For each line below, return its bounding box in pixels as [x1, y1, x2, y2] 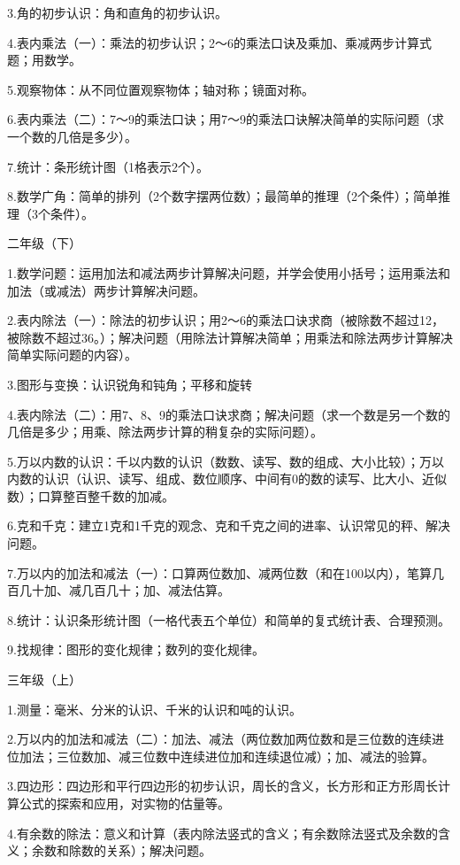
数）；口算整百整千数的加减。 [7, 486, 174, 505]
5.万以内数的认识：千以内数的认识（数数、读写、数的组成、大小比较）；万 [7, 452, 432, 470]
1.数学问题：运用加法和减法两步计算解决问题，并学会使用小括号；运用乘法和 [7, 263, 450, 282]
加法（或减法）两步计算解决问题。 [7, 281, 205, 299]
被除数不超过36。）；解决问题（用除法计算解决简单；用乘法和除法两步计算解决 [7, 328, 453, 346]
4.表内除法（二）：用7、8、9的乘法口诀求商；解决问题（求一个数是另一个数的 [7, 405, 450, 423]
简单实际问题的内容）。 [7, 345, 137, 364]
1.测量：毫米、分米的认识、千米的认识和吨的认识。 [7, 699, 302, 718]
